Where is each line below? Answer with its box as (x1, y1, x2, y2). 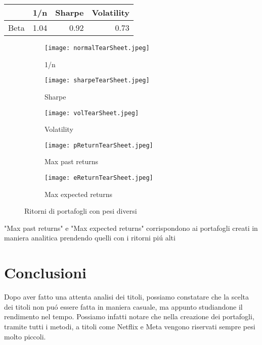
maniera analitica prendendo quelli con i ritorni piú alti (4, 232, 176, 243)
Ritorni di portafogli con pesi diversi (24, 206, 137, 216)
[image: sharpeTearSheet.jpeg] (45, 77, 150, 84)
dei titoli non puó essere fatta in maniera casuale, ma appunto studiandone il (4, 301, 243, 312)
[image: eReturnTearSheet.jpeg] (45, 174, 153, 181)
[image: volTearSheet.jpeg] (45, 109, 139, 117)
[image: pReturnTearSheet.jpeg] (45, 141, 153, 149)
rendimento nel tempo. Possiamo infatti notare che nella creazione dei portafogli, (4, 311, 254, 322)
